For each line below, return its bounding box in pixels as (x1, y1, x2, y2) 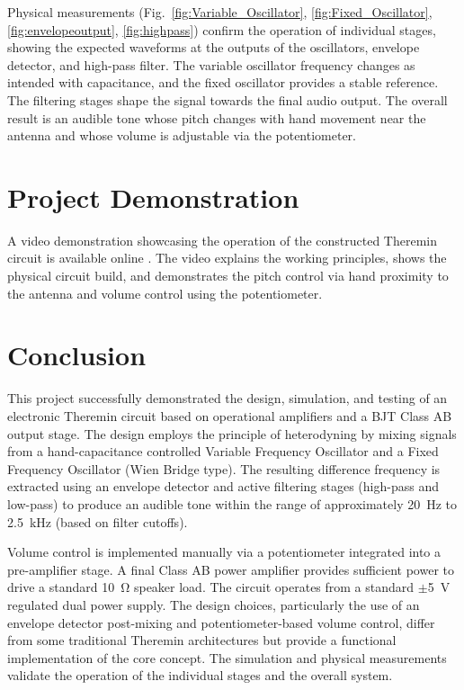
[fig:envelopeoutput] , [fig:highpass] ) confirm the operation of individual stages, (7, 20, 436, 39)
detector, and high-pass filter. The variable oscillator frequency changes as (7, 55, 415, 74)
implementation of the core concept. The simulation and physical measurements (7, 648, 447, 667)
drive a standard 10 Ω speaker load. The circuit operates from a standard (7, 578, 415, 596)
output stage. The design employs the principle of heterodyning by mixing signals (7, 424, 457, 443)
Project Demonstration (7, 178, 299, 215)
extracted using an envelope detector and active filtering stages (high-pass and (7, 477, 439, 496)
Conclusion (7, 336, 147, 373)
